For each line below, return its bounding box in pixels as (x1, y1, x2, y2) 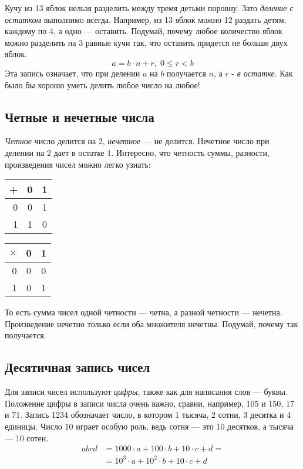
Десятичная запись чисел (5, 358, 150, 376)
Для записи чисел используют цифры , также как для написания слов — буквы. (5, 385, 288, 398)
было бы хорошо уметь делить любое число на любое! (5, 78, 200, 91)
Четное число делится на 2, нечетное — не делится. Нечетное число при (5, 135, 270, 147)
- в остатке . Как (231, 66, 293, 79)
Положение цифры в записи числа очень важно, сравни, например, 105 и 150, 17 (5, 397, 294, 409)
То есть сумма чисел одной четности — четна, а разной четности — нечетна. (5, 306, 282, 318)
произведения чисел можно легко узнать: (5, 158, 151, 170)
